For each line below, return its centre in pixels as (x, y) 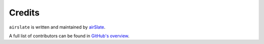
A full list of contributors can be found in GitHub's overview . (69, 36)
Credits (24, 13)
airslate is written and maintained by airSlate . (57, 27)
